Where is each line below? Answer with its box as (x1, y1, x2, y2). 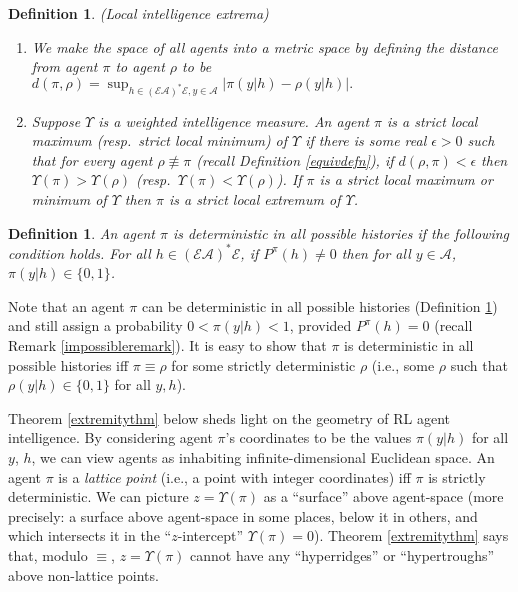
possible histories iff (8, 354, 129, 375)
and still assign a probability (8, 315, 183, 336)
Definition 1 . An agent (8, 222, 155, 243)
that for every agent (31, 149, 153, 170)
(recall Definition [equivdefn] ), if (196, 149, 394, 170)
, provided (289, 315, 352, 336)
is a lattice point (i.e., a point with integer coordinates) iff (58, 466, 411, 487)
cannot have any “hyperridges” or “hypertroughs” (190, 544, 495, 565)
